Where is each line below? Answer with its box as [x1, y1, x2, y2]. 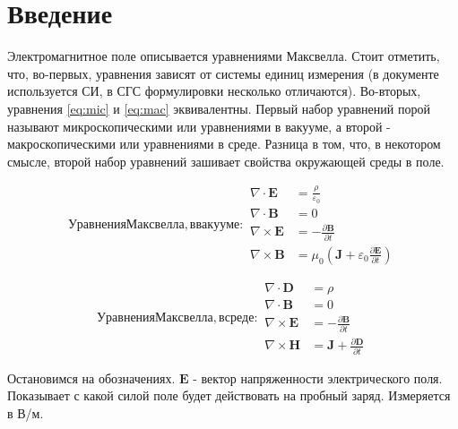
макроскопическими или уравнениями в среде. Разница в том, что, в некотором [7, 134, 441, 153]
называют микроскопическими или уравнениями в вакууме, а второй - [7, 116, 391, 135]
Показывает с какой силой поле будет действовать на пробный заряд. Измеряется [7, 386, 451, 405]
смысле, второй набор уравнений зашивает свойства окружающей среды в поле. [7, 151, 445, 170]
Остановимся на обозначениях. [7, 368, 176, 387]
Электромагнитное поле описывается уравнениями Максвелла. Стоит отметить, [7, 47, 440, 65]
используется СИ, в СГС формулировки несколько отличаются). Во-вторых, [7, 82, 421, 100]
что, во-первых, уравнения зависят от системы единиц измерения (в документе [7, 64, 439, 82]
